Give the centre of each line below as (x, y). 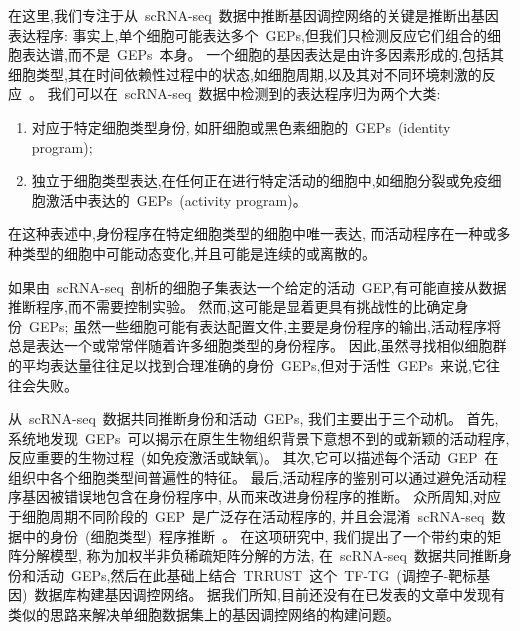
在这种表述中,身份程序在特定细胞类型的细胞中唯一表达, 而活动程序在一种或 (252, 233)
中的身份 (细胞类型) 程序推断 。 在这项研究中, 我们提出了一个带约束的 (254, 535)
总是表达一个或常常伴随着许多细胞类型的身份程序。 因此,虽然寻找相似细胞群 (257, 345)
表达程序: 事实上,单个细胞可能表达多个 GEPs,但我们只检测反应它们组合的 (247, 34)
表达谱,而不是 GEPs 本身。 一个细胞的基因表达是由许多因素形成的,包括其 (263, 54)
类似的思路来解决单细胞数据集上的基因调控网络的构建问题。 (204, 614)
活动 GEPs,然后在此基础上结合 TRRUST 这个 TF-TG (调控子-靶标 (256, 574)
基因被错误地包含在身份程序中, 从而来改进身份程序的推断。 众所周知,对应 (261, 496)
